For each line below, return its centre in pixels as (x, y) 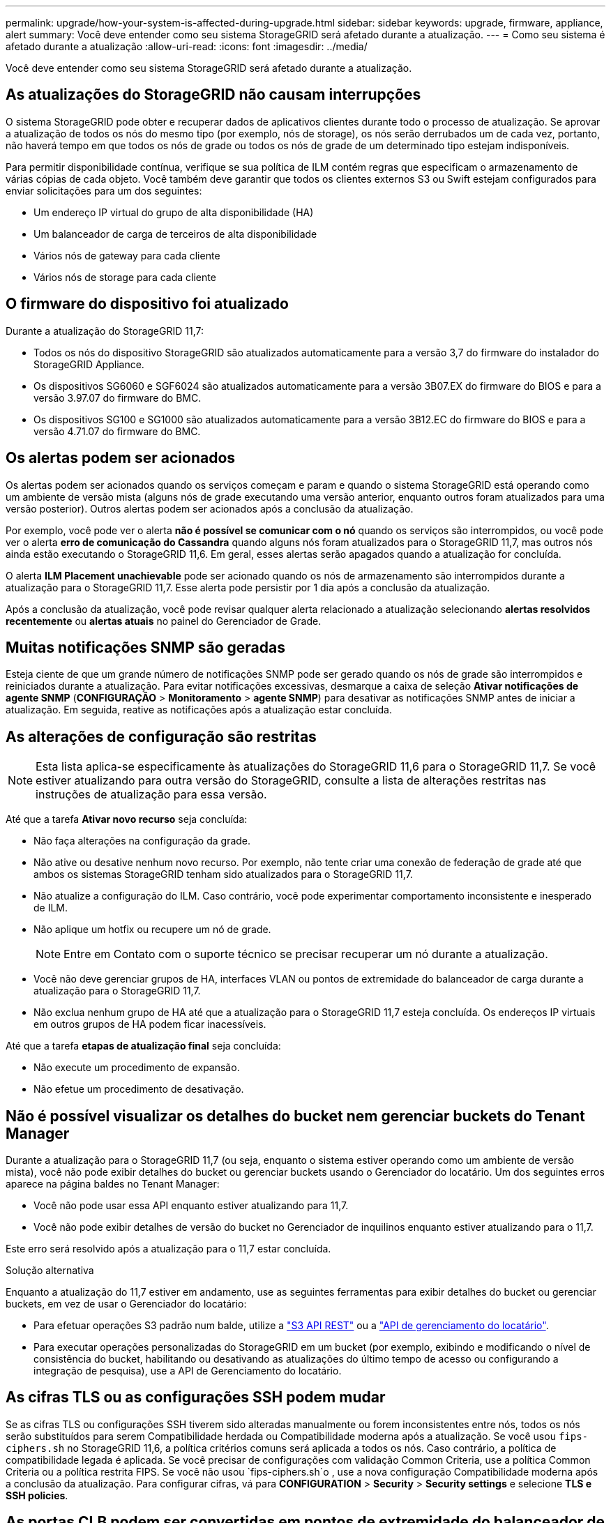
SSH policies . (37, 1495)
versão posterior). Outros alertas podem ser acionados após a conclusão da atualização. (210, 508)
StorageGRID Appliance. (89, 364)
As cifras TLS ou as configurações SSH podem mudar (196, 1397)
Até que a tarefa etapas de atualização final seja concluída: (143, 1046)
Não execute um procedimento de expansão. (137, 1068)
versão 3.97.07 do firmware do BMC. (118, 397)
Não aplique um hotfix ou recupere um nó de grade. (152, 930)
